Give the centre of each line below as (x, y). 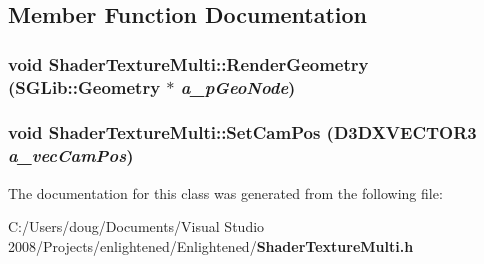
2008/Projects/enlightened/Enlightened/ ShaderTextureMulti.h (211, 245)
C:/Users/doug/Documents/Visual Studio (136, 226)
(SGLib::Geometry (84, 86)
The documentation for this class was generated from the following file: (225, 192)
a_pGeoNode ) (238, 86)
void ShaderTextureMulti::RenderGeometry (188, 63)
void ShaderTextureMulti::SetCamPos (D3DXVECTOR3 (242, 132)
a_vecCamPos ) (71, 155)
